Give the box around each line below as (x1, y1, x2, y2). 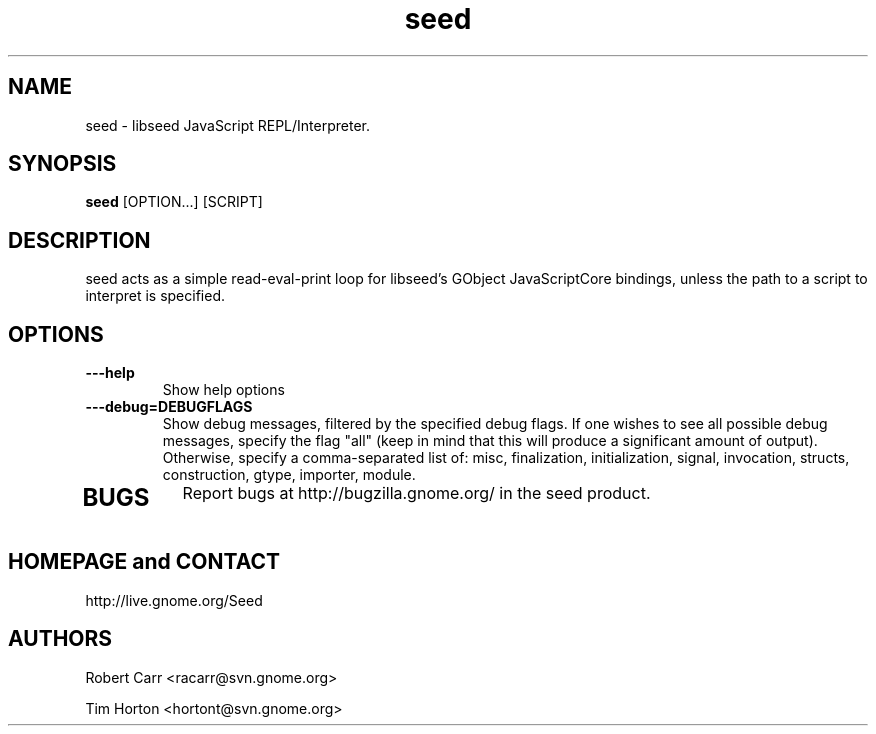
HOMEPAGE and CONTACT (8, 549, 281, 575)
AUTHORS (8, 626, 113, 652)
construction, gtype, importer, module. (162, 466, 416, 484)
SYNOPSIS (8, 151, 117, 177)
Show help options (162, 381, 285, 399)
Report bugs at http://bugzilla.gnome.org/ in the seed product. (182, 483, 651, 504)
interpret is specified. (85, 287, 226, 305)
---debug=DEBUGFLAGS (85, 398, 253, 416)
